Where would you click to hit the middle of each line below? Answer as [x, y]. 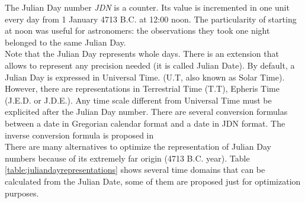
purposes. [22, 193]
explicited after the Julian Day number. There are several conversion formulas [146, 112]
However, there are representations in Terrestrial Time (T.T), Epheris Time [142, 88]
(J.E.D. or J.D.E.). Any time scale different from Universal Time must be [138, 100]
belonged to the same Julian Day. [65, 42]
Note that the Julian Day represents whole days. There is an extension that [142, 54]
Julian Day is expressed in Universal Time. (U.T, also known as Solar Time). [145, 77]
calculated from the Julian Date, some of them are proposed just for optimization [153, 181]
